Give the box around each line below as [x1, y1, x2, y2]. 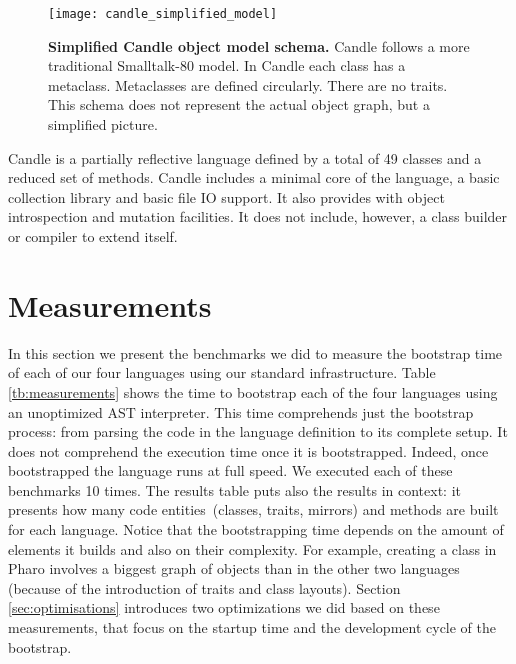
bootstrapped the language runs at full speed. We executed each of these [8, 460, 453, 481]
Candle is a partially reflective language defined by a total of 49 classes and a [8, 147, 482, 168]
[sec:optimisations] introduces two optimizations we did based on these [8, 597, 440, 618]
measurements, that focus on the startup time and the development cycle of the [8, 617, 497, 638]
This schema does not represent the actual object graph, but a [48, 94, 430, 115]
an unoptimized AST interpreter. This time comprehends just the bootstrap [8, 401, 474, 422]
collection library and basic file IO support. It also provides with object [8, 186, 445, 207]
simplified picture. [48, 114, 158, 135]
